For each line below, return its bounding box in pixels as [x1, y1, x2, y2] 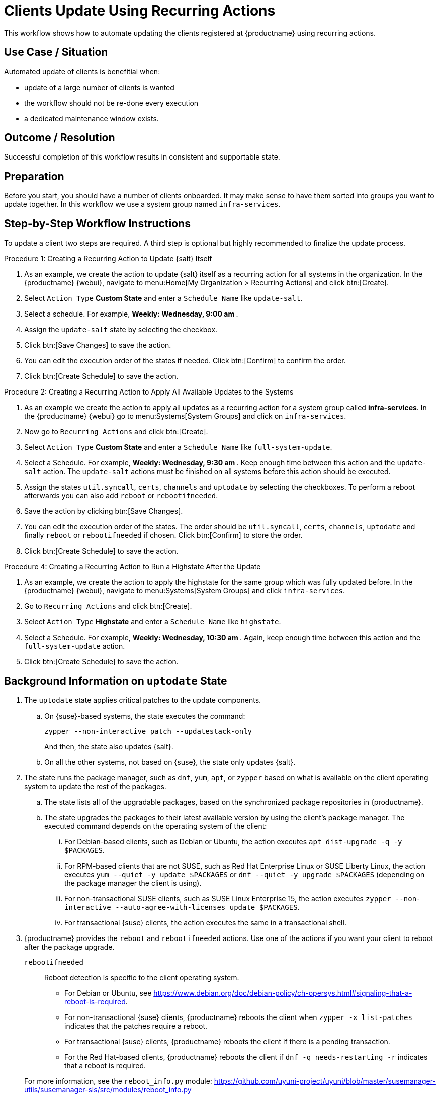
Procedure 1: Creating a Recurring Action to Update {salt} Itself [4, 254, 212, 263]
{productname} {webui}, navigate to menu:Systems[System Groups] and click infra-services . [24, 586, 345, 595]
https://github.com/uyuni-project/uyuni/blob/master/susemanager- [214, 1076, 436, 1085]
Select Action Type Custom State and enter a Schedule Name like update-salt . [24, 294, 303, 303]
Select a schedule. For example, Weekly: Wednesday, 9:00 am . [24, 309, 238, 319]
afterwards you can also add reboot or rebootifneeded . [24, 491, 218, 500]
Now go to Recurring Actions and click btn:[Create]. [24, 427, 208, 436]
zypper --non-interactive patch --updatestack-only [44, 727, 252, 735]
